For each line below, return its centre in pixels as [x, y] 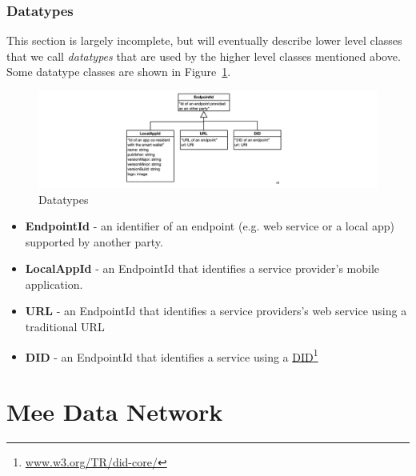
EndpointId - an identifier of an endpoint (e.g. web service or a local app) [210, 226]
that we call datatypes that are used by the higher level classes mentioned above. [204, 56]
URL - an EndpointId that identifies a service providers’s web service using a [216, 311]
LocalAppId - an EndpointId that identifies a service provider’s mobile [202, 268]
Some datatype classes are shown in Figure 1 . [119, 72]
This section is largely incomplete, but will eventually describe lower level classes [204, 40]
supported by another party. [94, 241]
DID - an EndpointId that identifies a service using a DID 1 [172, 355]
